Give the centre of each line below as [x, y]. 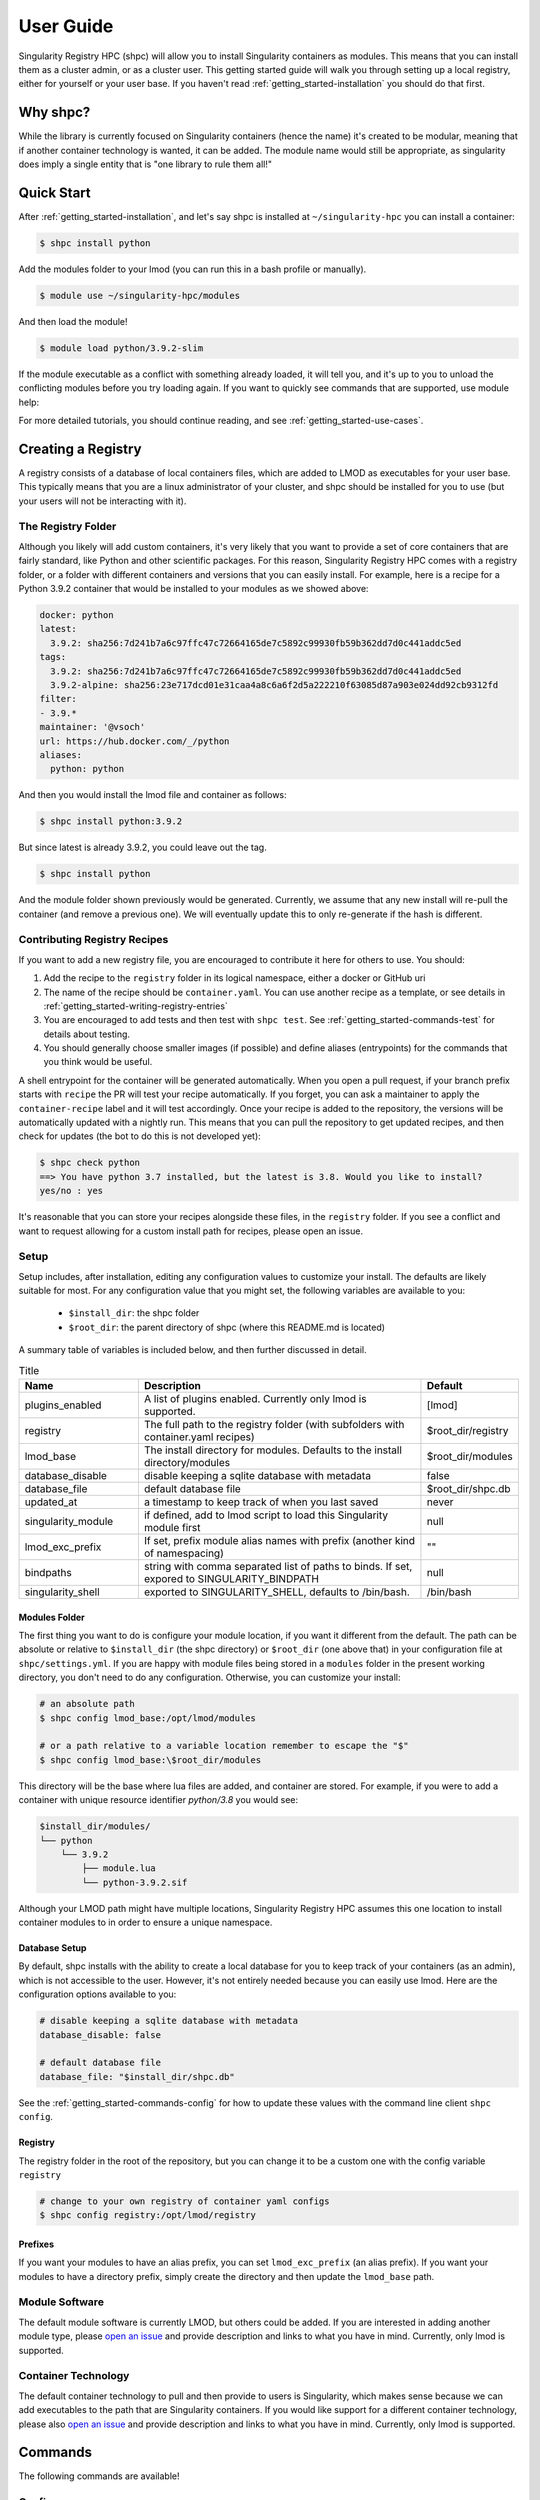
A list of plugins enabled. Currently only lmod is [255, 1399]
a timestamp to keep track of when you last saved [261, 1502]
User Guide [66, 26]
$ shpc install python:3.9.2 [111, 821]
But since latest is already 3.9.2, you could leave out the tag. [142, 847]
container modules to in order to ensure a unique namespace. [145, 1922]
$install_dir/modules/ [95, 1826]
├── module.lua [119, 1868]
